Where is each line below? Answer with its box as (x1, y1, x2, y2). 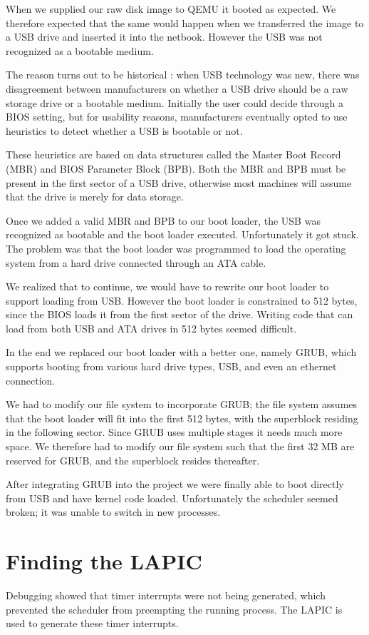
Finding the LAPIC (6, 547, 202, 576)
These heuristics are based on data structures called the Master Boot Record (6, 147, 341, 162)
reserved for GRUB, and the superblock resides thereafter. (6, 452, 260, 467)
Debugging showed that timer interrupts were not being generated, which (6, 588, 326, 603)
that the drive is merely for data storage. (6, 189, 184, 204)
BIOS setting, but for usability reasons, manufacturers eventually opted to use (6, 109, 348, 124)
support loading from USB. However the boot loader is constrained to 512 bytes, (6, 293, 358, 308)
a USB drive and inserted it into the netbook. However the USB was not (6, 29, 323, 44)
